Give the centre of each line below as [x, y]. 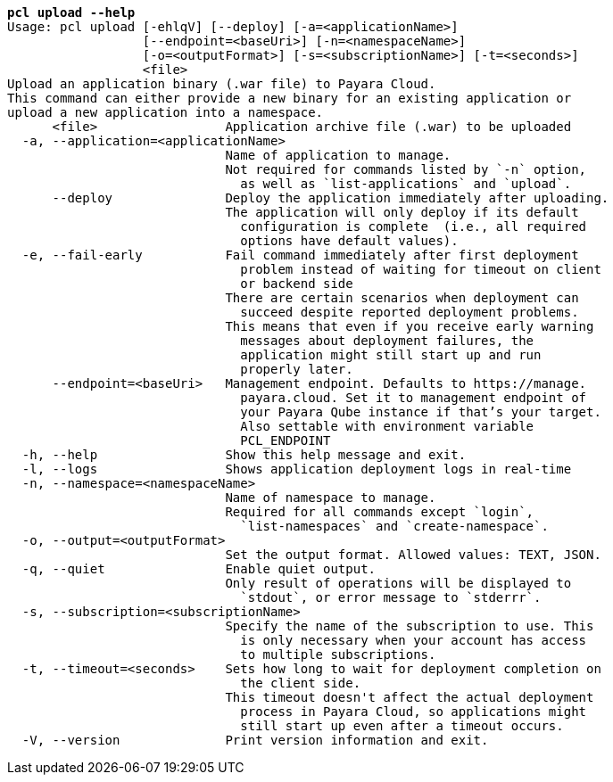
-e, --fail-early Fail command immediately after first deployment [300, 255]
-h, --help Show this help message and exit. [244, 455]
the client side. [301, 683]
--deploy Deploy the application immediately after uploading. [331, 198]
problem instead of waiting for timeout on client [421, 269]
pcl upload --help [71, 12]
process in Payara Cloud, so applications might [414, 712]
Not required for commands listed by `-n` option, [406, 169]
